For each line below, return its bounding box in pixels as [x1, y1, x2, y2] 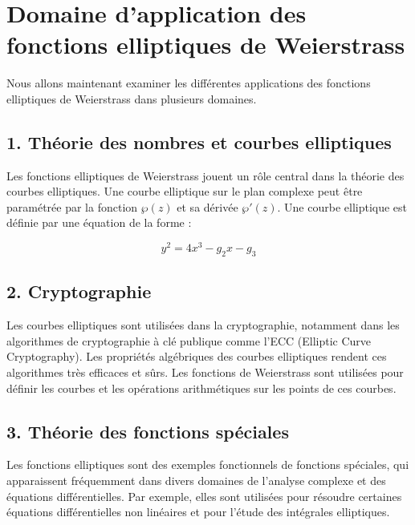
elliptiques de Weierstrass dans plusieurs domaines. [6, 90, 257, 107]
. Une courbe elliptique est [277, 198, 408, 215]
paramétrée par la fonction [6, 198, 138, 215]
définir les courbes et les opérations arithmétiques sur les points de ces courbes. [6, 379, 397, 396]
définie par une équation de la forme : [6, 214, 192, 231]
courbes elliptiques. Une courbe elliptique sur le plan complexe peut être [6, 183, 363, 200]
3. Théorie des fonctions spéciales [6, 418, 289, 443]
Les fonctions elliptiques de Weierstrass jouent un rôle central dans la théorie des [6, 167, 405, 184]
